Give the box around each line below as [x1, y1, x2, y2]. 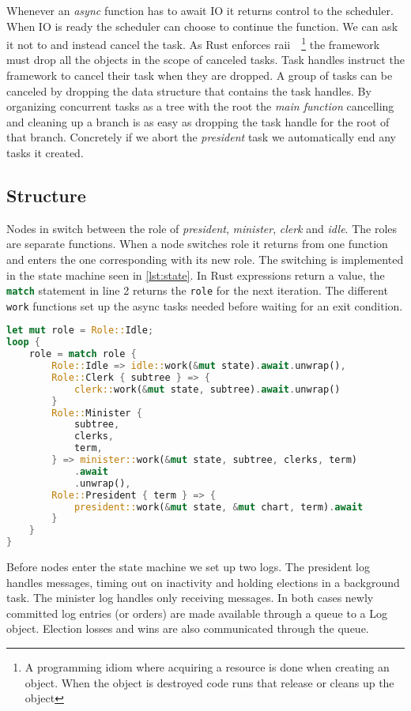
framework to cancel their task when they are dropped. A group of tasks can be [6, 67, 393, 84]
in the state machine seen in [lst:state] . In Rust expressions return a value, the [6, 266, 385, 283]
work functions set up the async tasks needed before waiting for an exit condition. [6, 297, 403, 314]
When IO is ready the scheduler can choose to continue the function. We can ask [6, 17, 398, 34]
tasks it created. [6, 145, 84, 160]
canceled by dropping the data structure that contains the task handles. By [6, 82, 371, 99]
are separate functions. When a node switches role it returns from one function [6, 235, 388, 252]
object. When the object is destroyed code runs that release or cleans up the [25, 674, 394, 690]
